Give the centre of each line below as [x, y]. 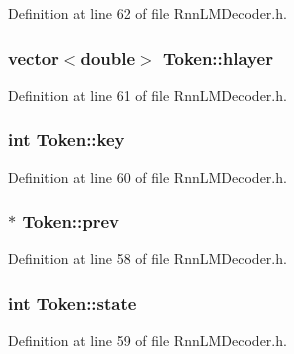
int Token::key [66, 139]
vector [33, 57]
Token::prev [71, 221]
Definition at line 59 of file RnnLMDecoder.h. [147, 340]
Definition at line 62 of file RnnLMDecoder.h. [147, 13]
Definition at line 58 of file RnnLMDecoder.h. [147, 258]
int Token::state [72, 302]
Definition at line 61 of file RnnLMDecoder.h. [147, 94]
